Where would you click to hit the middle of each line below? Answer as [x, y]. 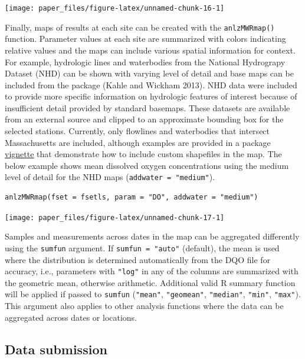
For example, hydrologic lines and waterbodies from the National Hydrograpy [145, 62]
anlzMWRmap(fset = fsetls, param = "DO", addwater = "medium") [132, 197]
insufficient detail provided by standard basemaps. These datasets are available [147, 107]
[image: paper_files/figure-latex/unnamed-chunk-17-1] [115, 217]
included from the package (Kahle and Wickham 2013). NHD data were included [151, 84]
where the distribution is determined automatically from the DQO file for [138, 259]
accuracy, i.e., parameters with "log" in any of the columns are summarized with [152, 271]
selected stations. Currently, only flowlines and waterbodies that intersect [137, 131]
